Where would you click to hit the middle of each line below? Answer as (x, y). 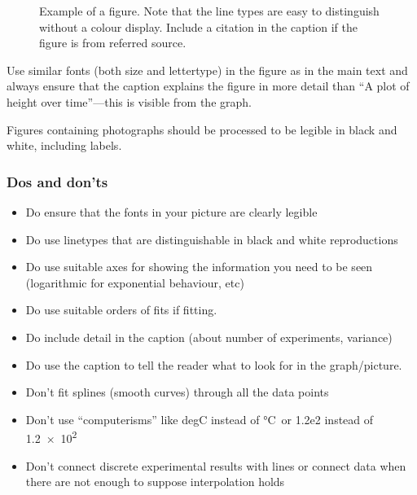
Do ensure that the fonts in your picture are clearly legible (171, 211)
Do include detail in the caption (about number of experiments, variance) (209, 337)
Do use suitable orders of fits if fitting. (121, 310)
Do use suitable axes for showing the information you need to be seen (199, 267)
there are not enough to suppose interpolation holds (155, 482)
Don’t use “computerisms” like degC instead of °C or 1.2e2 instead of (200, 419)
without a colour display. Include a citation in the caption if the (198, 26)
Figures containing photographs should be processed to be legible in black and (202, 129)
